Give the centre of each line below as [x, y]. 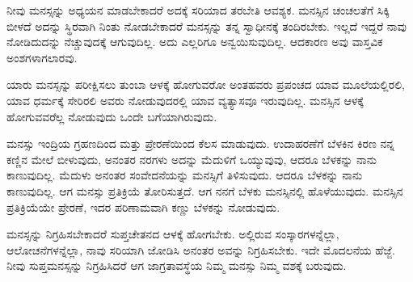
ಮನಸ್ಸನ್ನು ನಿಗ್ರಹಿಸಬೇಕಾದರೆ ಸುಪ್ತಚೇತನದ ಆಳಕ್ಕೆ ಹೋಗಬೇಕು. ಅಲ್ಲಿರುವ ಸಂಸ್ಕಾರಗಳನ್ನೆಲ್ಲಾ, [173, 234]
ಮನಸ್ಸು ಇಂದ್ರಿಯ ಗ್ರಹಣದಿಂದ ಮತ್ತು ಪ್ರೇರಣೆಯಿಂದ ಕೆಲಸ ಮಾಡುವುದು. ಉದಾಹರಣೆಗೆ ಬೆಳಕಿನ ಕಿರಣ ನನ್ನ [200, 143]
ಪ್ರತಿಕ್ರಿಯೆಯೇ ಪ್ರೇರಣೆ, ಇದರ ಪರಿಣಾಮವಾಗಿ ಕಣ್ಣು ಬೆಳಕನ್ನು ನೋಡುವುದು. [143, 206]
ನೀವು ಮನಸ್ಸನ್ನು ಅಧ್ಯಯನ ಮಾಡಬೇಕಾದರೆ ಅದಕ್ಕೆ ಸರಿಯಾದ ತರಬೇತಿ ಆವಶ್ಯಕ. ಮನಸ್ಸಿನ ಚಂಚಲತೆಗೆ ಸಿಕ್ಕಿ [198, 10]
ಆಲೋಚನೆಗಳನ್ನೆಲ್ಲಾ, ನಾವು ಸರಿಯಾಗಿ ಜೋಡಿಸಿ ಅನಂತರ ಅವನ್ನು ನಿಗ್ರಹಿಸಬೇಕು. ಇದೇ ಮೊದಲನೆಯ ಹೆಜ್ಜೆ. [201, 249]
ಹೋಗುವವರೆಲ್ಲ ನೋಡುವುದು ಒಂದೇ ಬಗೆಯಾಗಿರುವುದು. [112, 116]
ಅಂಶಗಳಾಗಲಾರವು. [42, 57]
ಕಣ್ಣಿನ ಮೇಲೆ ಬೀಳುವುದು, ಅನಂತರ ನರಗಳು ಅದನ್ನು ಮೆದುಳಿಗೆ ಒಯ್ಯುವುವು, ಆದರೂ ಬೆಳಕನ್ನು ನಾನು [192, 159]
